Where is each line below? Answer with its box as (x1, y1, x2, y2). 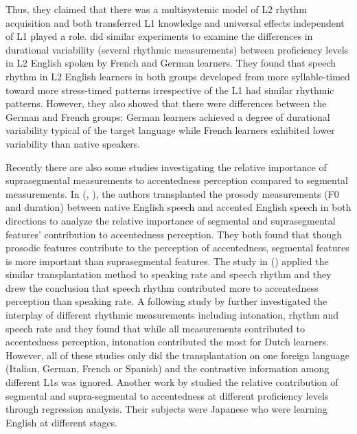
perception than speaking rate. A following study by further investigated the (5, 294, 327, 308)
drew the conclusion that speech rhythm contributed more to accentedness (5, 280, 319, 295)
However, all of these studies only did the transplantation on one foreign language (5, 347, 349, 362)
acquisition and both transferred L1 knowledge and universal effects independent (5, 15, 345, 30)
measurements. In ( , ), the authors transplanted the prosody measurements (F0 (5, 186, 339, 201)
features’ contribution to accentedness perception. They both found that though (5, 227, 343, 241)
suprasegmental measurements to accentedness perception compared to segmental (5, 173, 348, 187)
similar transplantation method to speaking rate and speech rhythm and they (5, 267, 332, 282)
